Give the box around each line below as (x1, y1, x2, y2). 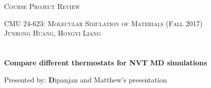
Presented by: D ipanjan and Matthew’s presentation (4, 74, 167, 84)
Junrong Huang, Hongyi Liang (4, 28, 101, 38)
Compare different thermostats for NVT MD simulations (4, 57, 207, 68)
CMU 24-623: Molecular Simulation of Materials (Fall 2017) (4, 18, 203, 28)
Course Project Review (4, 1, 80, 12)
